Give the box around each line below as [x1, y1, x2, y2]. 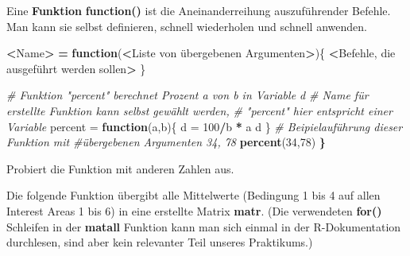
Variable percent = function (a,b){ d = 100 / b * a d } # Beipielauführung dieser [6, 118, 403, 134]
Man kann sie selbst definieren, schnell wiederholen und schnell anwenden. [6, 17, 367, 34]
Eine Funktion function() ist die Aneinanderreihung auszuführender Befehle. [6, 2, 391, 18]
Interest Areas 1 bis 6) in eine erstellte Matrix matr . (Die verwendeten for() [6, 202, 382, 219]
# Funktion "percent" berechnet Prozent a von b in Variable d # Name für [6, 87, 369, 103]
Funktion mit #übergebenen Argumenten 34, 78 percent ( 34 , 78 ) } [6, 134, 326, 150]
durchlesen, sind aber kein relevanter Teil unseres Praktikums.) [6, 234, 313, 250]
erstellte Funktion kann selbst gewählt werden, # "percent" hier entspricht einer [6, 102, 393, 118]
